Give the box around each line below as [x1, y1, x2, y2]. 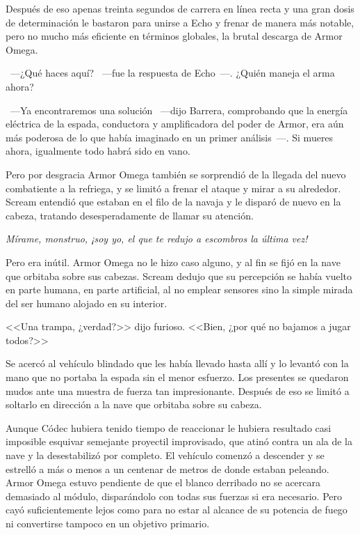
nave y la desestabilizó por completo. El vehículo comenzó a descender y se [6, 448, 325, 463]
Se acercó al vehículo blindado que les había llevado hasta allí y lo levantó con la [6, 356, 349, 371]
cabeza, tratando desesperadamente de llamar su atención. [6, 208, 254, 222]
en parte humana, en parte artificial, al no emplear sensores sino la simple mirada [6, 282, 353, 297]
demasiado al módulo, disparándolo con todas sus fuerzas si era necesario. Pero [6, 488, 342, 503]
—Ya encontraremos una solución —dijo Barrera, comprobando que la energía [10, 102, 348, 117]
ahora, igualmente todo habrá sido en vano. [6, 144, 190, 158]
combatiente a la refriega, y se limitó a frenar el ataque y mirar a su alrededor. [6, 180, 341, 195]
